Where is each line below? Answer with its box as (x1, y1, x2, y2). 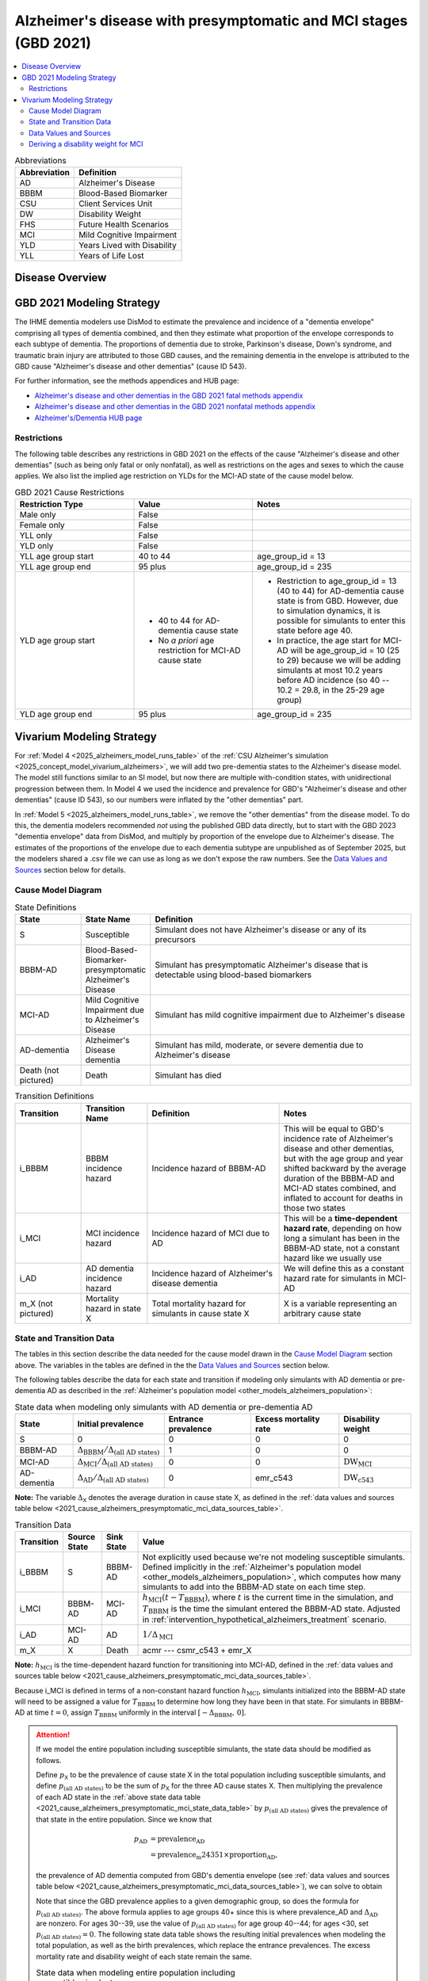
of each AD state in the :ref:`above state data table (36, 1792, 201, 1802)
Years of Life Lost (78, 250, 144, 261)
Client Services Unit (78, 198, 153, 209)
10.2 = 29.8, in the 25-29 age (277, 685, 385, 696)
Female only (19, 520, 65, 531)
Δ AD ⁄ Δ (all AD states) (77, 1472, 150, 1484)
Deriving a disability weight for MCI (29, 139, 143, 149)
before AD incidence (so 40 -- (277, 674, 390, 685)
